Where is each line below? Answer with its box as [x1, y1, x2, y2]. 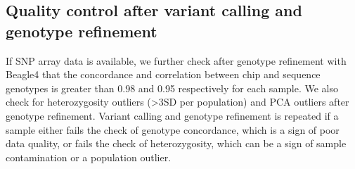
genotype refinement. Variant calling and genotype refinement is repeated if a [6, 108, 339, 123]
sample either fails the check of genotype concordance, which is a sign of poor [6, 122, 340, 137]
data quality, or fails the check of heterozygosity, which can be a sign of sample [6, 136, 347, 151]
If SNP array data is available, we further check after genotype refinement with [6, 53, 347, 68]
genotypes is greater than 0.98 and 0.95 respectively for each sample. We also [6, 80, 339, 95]
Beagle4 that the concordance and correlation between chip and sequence [6, 67, 321, 82]
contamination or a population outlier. [6, 149, 172, 164]
